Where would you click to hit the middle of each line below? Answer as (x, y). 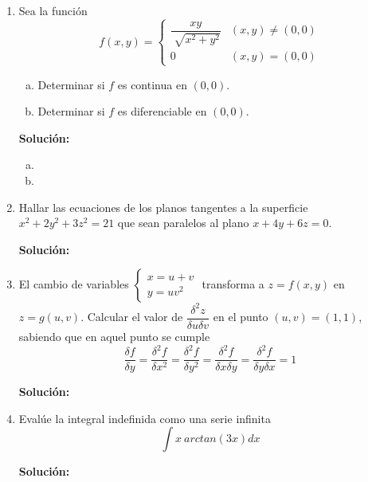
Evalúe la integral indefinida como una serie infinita (145, 418)
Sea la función (53, 10)
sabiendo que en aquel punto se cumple (114, 336)
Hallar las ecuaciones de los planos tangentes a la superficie (163, 207)
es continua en (152, 84)
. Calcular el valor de (132, 317)
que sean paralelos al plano (183, 223)
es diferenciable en (162, 111)
